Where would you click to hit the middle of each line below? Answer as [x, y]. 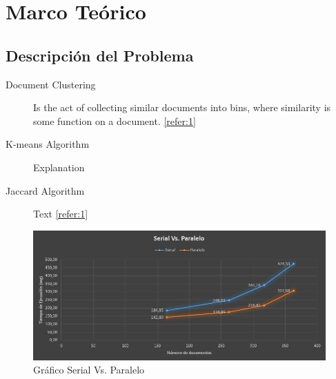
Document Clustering [51, 84]
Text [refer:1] [61, 214]
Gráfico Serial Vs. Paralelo [89, 370]
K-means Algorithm [48, 144]
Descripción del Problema [100, 55]
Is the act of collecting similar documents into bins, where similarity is [182, 107]
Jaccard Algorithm [45, 190]
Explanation [59, 167]
